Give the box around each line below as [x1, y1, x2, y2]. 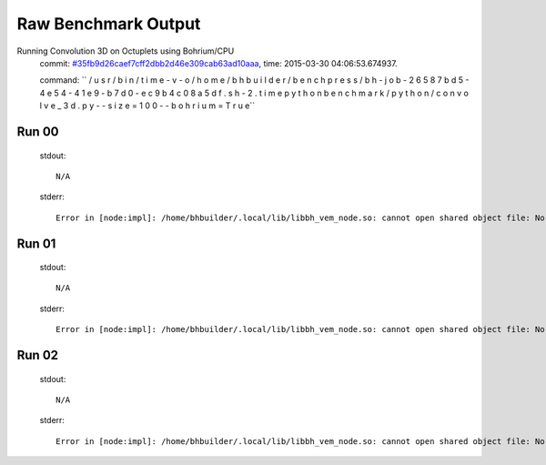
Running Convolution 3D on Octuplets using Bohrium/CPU [16, 45, 235, 56]
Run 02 [16, 348, 59, 363]
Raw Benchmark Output [16, 14, 201, 34]
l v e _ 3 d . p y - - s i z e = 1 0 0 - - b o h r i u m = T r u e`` [39, 100, 256, 111]
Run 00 [16, 124, 59, 139]
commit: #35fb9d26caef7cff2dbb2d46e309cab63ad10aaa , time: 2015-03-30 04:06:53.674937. [39, 57, 398, 68]
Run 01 [16, 236, 56, 251]
